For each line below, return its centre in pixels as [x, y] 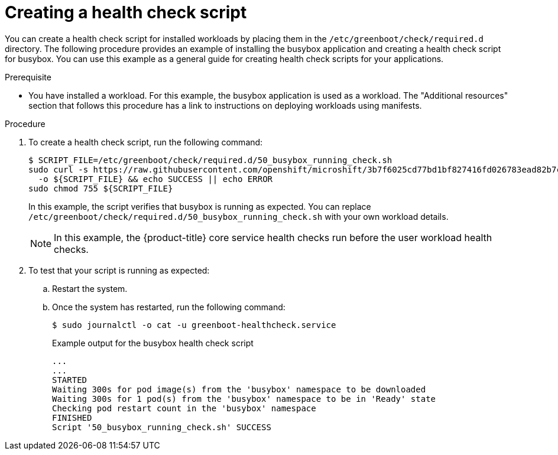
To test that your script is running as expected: [119, 270]
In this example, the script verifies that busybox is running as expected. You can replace [200, 206]
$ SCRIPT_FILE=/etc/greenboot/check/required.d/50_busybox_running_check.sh [210, 160]
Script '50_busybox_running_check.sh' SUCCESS [162, 427]
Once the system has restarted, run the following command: [169, 307]
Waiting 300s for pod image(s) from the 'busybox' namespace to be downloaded [239, 389]
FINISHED [72, 417]
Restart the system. [90, 288]
